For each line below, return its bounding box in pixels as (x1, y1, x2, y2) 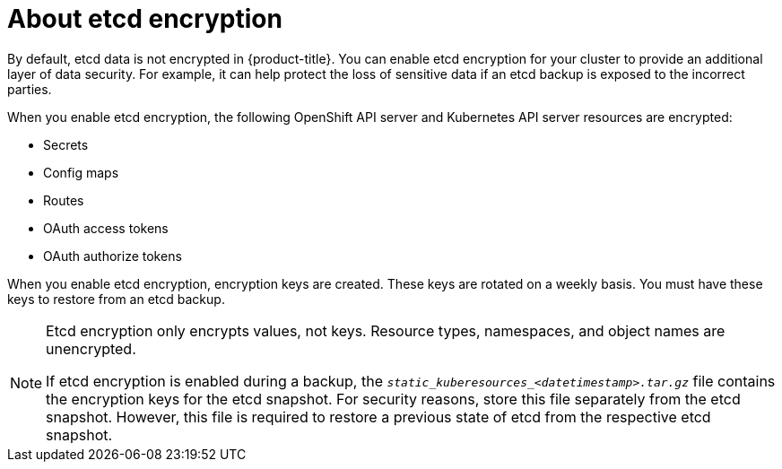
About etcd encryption (7, 4, 282, 34)
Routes (43, 192, 84, 208)
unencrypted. (46, 339, 136, 358)
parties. (7, 81, 52, 97)
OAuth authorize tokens (43, 248, 182, 264)
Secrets (43, 136, 89, 152)
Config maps (43, 164, 119, 180)
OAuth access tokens (43, 220, 169, 236)
